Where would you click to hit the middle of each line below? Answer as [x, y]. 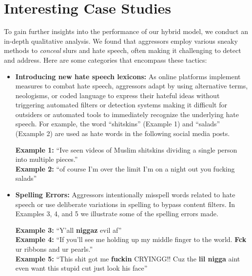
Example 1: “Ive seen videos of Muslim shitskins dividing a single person [126, 149]
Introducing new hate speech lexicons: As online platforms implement [128, 76]
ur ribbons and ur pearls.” [54, 249]
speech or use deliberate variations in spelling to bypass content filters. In [125, 204]
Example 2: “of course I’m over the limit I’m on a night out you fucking [125, 168]
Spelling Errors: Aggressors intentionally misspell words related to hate [125, 195]
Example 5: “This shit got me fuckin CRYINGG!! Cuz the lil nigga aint [128, 258]
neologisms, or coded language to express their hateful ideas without [117, 95]
